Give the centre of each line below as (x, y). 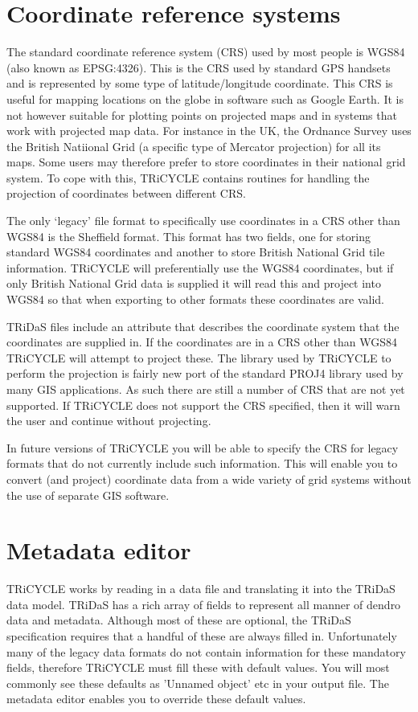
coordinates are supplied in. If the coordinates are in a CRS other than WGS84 (202, 342)
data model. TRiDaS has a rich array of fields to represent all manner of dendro (204, 604)
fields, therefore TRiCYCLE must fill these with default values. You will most (198, 667)
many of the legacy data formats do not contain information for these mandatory (206, 651)
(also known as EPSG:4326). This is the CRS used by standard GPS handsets (199, 67)
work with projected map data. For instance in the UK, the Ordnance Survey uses (209, 131)
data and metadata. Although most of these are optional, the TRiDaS (179, 620)
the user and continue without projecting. (109, 421)
